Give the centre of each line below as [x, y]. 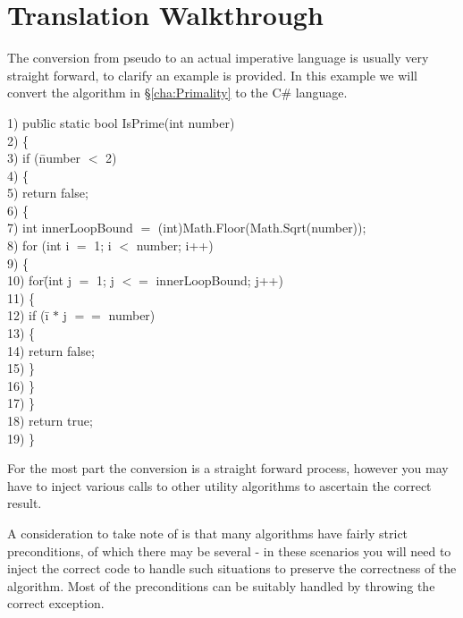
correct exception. [56, 603]
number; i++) [175, 246]
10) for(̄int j [40, 280]
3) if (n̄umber [44, 158]
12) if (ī [28, 315]
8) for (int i [38, 246]
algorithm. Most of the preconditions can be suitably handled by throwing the [221, 585]
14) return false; [51, 350]
